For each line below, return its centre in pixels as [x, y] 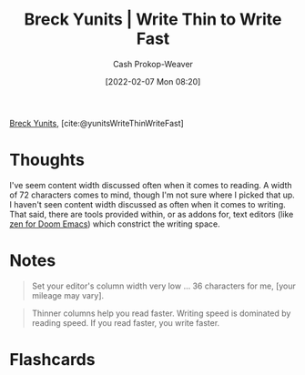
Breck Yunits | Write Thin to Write [153, 20]
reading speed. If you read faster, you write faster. [126, 322]
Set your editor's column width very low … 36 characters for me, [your [163, 286]
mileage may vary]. [68, 295]
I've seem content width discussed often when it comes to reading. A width [151, 185]
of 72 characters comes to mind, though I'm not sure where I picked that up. [152, 195]
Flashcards [52, 360]
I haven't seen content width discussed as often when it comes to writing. [148, 204]
